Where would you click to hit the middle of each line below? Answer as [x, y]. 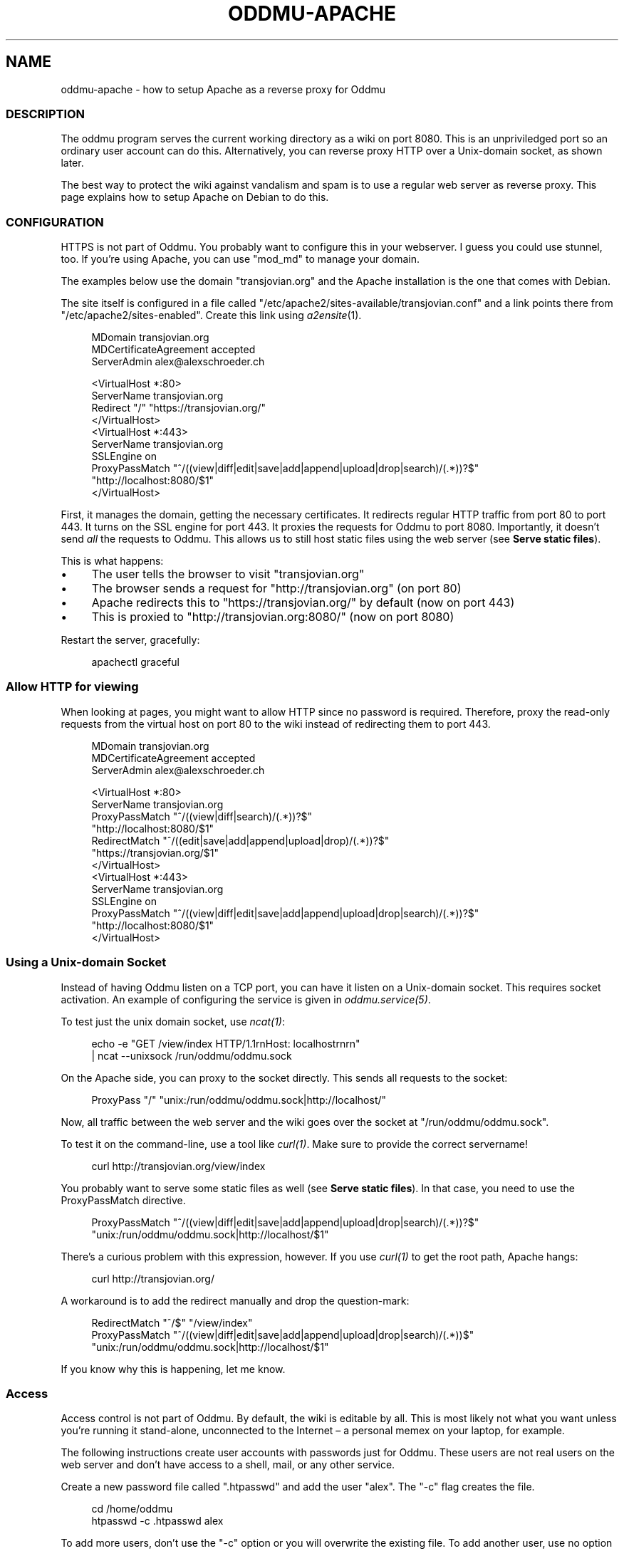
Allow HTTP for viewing [72, 687]
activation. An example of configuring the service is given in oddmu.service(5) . [246, 999]
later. [72, 163]
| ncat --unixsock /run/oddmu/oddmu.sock [192, 1055]
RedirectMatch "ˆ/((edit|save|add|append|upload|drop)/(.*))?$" [240, 840]
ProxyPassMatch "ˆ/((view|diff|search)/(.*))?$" [202, 816]
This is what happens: [112, 561]
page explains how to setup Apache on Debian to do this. [195, 197]
